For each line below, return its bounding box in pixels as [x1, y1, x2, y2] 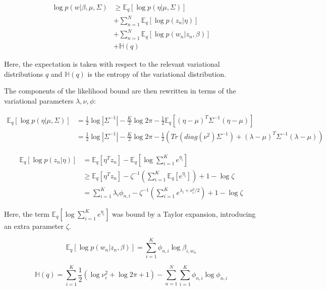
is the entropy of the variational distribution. [87, 68, 227, 79]
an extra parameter [4, 220, 64, 231]
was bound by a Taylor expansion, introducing [112, 208, 256, 219]
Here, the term [4, 208, 49, 219]
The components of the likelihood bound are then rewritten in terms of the [4, 85, 236, 96]
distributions [4, 68, 43, 79]
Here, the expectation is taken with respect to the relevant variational [4, 59, 220, 69]
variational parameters [4, 95, 74, 106]
